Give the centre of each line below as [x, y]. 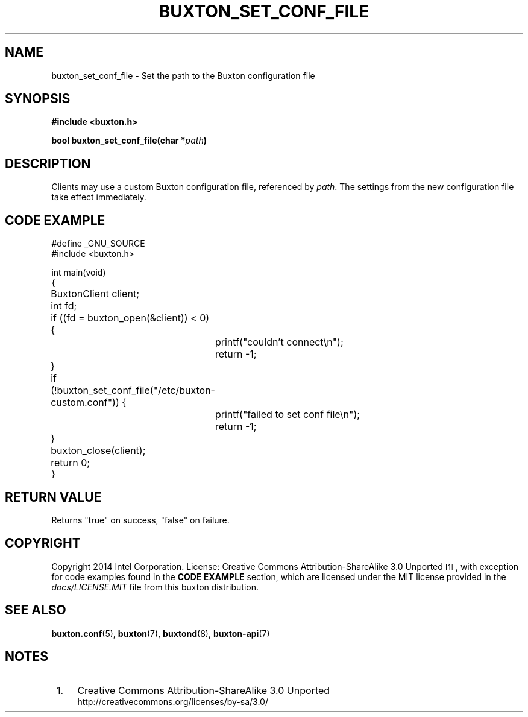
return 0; [71, 463]
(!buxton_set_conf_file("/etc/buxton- [133, 390]
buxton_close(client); [98, 451]
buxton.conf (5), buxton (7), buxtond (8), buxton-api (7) [161, 633]
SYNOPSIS [38, 99]
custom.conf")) [85, 403]
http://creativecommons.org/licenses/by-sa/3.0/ [173, 701]
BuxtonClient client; [95, 294]
